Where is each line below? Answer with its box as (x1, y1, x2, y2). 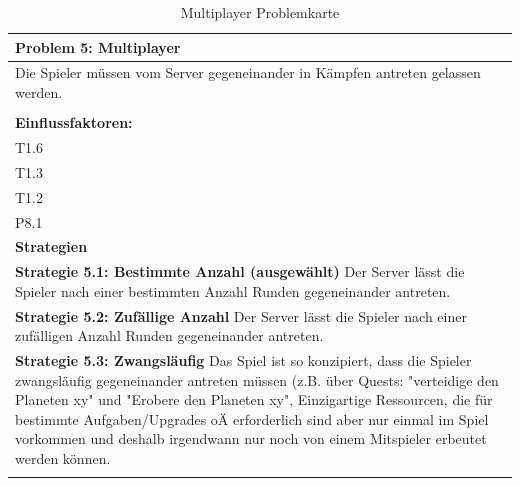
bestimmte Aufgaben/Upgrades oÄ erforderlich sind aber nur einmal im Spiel (15, 408, 489, 429)
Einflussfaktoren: (15, 112, 133, 133)
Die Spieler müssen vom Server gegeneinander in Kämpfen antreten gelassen (15, 62, 481, 83)
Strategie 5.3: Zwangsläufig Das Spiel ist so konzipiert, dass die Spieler (15, 350, 472, 371)
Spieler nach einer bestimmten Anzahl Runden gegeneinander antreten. (15, 280, 451, 301)
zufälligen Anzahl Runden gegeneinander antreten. (15, 325, 324, 346)
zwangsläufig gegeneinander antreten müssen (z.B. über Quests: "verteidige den (15, 369, 499, 390)
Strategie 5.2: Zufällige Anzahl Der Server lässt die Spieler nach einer (15, 305, 467, 326)
